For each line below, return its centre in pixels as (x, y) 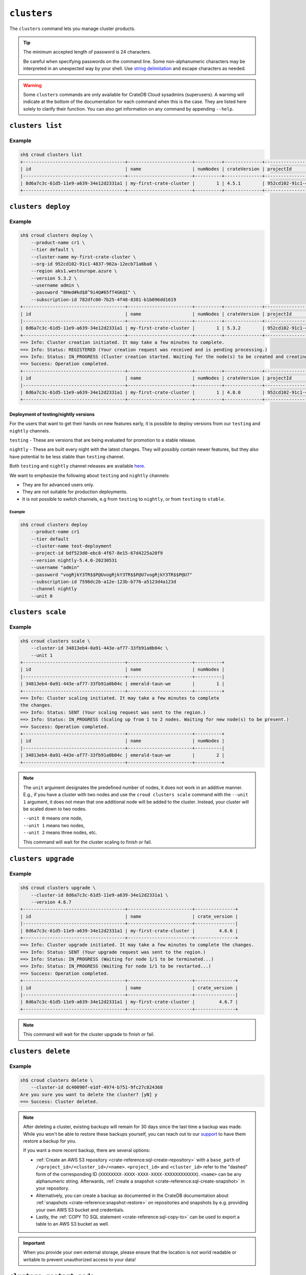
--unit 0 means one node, (53, 818)
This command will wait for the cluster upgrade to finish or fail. (89, 1034)
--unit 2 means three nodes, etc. (60, 833)
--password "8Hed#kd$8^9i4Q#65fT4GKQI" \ (83, 292)
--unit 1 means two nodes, (54, 825)
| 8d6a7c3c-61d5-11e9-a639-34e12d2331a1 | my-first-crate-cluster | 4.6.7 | (129, 1002)
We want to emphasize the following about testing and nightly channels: (90, 475)
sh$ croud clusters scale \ (55, 641)
